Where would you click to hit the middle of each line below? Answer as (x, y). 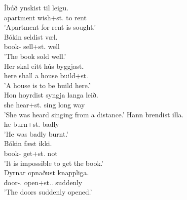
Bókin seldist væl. (31, 36)
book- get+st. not (31, 153)
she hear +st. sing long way (45, 104)
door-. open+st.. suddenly (43, 182)
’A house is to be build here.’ (47, 85)
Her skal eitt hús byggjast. (44, 66)
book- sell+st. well (32, 46)
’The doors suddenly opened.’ (48, 192)
